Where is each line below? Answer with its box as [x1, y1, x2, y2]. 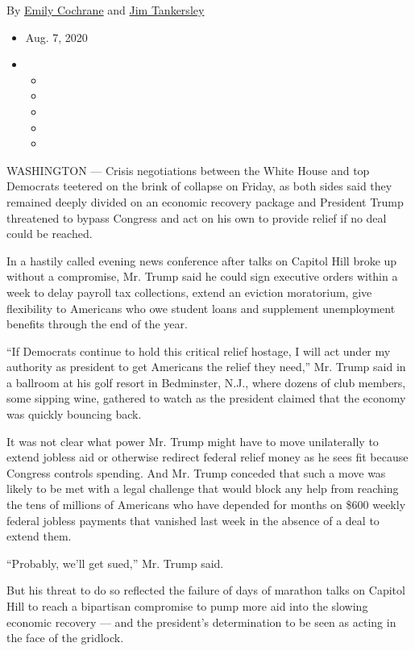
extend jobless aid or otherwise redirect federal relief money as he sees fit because [6, 449, 409, 465]
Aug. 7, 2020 [25, 28, 88, 45]
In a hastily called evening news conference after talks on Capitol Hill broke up [6, 252, 397, 269]
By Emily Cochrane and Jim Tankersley [6, 2, 205, 18]
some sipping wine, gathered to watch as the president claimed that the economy [6, 390, 406, 407]
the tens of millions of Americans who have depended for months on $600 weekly [6, 496, 406, 513]
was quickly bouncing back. [6, 406, 142, 423]
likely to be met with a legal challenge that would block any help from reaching [6, 480, 399, 497]
